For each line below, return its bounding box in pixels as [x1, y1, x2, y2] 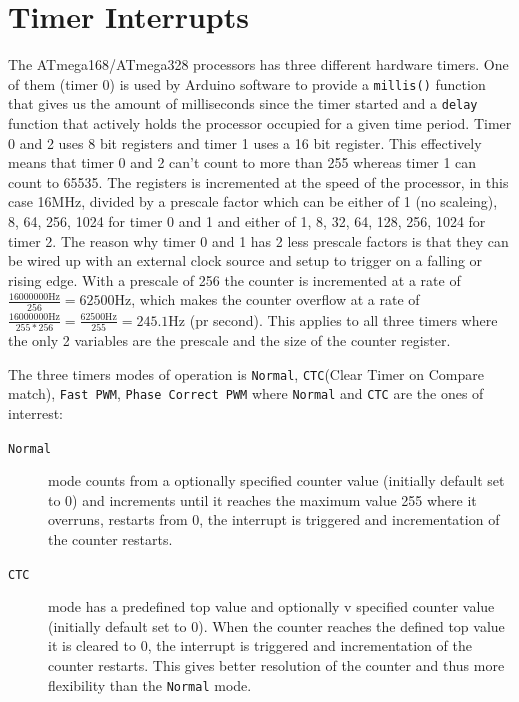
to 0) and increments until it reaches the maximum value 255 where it [48, 489, 477, 510]
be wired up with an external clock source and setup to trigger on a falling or [8, 250, 483, 271]
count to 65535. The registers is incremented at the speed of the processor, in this [8, 171, 509, 192]
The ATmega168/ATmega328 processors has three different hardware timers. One [8, 54, 509, 75]
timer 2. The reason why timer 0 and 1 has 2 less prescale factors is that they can [8, 230, 509, 251]
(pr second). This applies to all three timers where [189, 309, 498, 330]
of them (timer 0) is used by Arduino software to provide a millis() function [8, 73, 486, 94]
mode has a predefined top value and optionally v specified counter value [48, 596, 495, 617]
